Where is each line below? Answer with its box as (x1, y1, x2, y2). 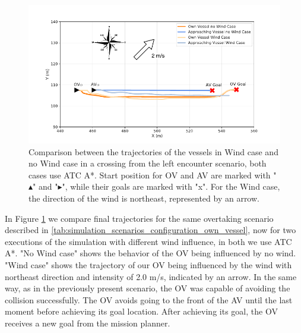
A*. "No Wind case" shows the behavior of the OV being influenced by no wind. (5, 247, 296, 259)
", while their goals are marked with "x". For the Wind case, (62, 180, 280, 193)
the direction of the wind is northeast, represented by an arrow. (28, 192, 259, 205)
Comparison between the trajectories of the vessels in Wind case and (28, 145, 278, 158)
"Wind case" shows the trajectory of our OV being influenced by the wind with (5, 259, 292, 271)
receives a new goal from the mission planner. (5, 316, 170, 329)
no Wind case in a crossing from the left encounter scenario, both (28, 157, 267, 169)
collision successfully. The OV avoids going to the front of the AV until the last (5, 293, 293, 306)
